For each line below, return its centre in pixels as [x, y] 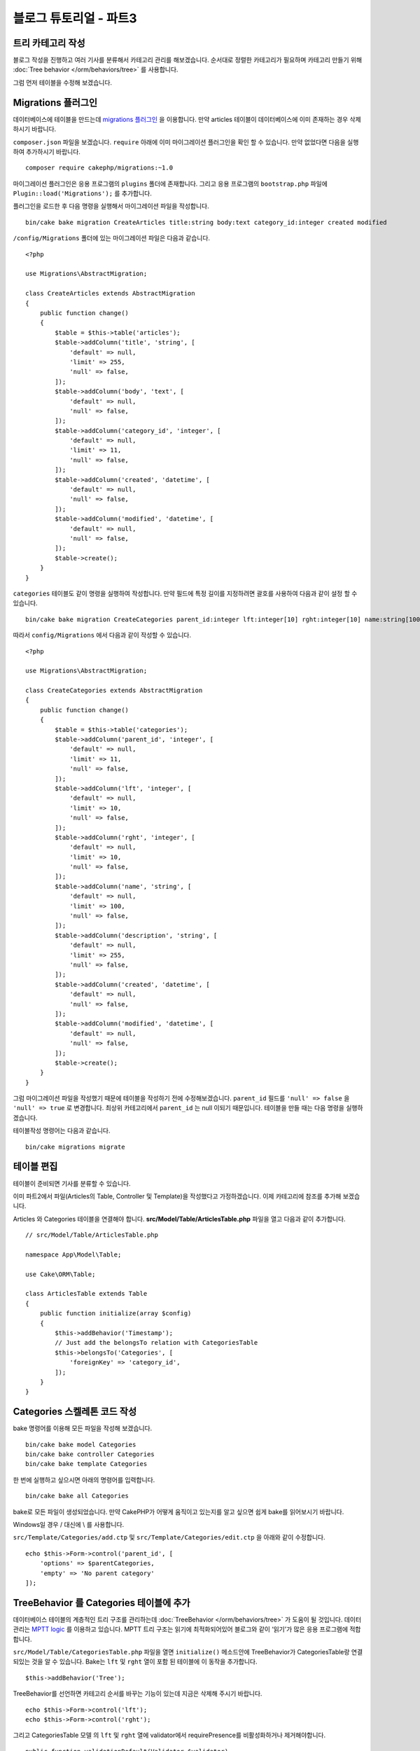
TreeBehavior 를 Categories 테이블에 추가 [101, 1603]
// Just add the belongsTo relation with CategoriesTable [156, 1343]
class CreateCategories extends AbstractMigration [114, 691]
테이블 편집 [35, 1167]
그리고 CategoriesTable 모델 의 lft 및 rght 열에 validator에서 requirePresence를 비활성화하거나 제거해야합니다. [169, 1735]
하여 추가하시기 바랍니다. [47, 151]
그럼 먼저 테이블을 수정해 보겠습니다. [62, 82]
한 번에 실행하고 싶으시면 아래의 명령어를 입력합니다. [84, 1480]
